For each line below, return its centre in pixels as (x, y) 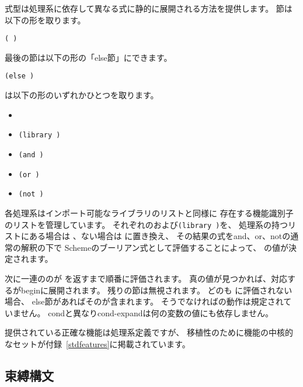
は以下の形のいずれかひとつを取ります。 (82, 95)
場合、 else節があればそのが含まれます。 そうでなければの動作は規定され (144, 301)
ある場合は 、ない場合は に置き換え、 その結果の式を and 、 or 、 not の (160, 236)
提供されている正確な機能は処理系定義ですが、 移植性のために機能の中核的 (149, 332)
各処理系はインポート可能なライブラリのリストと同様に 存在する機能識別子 (149, 212)
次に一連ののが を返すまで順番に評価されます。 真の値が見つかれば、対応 (146, 278)
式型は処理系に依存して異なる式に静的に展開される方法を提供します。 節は (149, 8)
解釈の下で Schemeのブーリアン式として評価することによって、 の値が (155, 247)
